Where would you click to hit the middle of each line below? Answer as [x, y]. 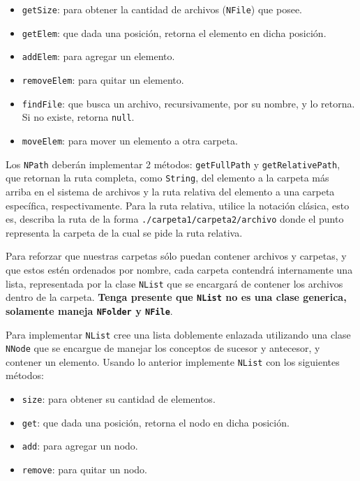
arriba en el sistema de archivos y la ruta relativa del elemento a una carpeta [170, 191]
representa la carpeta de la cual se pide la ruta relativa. [124, 232]
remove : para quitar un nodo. [84, 469]
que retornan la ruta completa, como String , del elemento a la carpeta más [167, 178]
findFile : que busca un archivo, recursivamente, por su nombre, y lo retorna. [188, 103]
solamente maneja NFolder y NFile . [89, 310]
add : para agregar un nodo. [80, 446]
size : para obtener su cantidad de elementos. [119, 399]
